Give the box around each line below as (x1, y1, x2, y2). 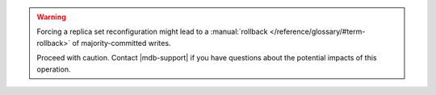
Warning (36, 12, 66, 22)
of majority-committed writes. (72, 38, 171, 47)
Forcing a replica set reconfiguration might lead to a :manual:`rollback (36, 27, 268, 36)
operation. (36, 64, 71, 74)
